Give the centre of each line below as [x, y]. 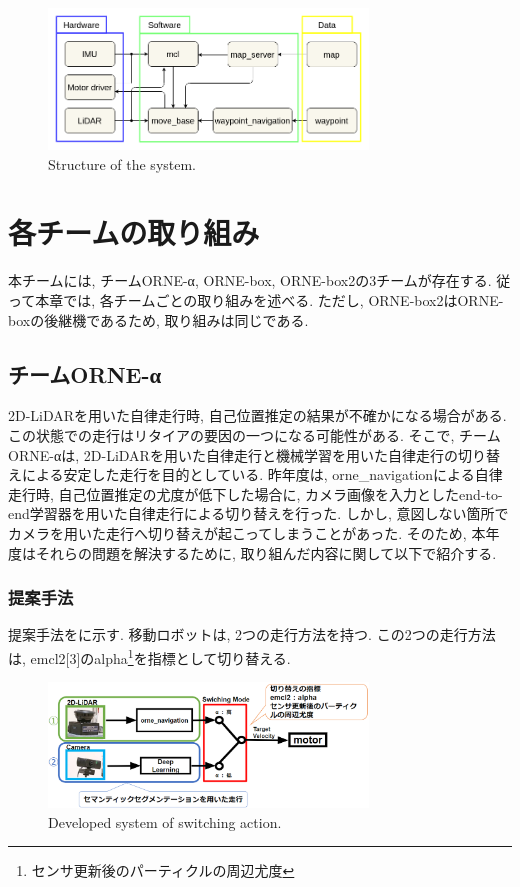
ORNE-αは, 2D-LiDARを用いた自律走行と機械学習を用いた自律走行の [233, 454]
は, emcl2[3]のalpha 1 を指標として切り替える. [149, 656]
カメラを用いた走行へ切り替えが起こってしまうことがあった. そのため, [237, 532]
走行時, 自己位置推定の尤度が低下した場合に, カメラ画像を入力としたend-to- [255, 493]
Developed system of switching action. [165, 821]
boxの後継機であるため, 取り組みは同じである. [158, 319]
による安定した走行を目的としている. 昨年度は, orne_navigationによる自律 [262, 474]
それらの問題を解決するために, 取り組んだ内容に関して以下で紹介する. [266, 552]
